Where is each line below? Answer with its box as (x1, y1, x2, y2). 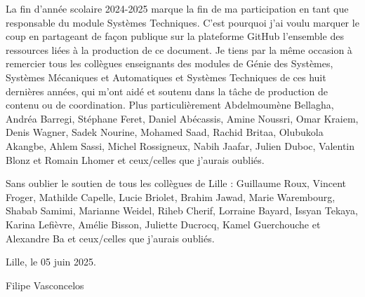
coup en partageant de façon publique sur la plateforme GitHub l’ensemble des (6, 29, 344, 43)
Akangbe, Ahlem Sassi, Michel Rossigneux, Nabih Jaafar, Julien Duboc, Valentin (6, 138, 355, 153)
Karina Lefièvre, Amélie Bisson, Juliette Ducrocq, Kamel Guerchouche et (6, 216, 321, 231)
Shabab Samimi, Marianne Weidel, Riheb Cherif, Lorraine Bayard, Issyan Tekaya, (6, 203, 358, 218)
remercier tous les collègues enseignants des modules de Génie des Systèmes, (6, 56, 333, 71)
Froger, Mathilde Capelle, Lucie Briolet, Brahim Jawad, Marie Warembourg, (6, 189, 336, 204)
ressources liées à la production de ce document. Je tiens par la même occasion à (6, 42, 352, 57)
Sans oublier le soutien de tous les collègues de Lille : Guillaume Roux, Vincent (6, 176, 347, 191)
